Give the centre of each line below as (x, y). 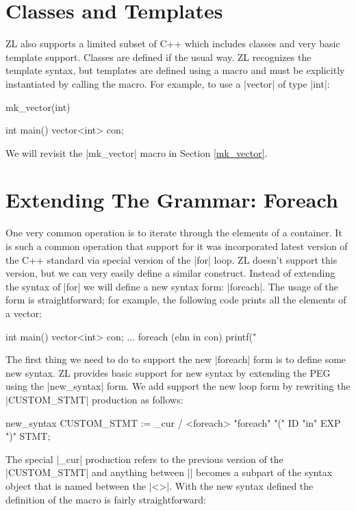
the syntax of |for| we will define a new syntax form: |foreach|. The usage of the (172, 286)
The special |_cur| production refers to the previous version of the (144, 459)
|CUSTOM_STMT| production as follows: (94, 399)
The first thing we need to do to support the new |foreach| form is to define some (176, 359)
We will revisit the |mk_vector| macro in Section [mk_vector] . (137, 152)
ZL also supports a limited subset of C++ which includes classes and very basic (173, 43)
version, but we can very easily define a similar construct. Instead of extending (170, 273)
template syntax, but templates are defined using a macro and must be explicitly (175, 70)
